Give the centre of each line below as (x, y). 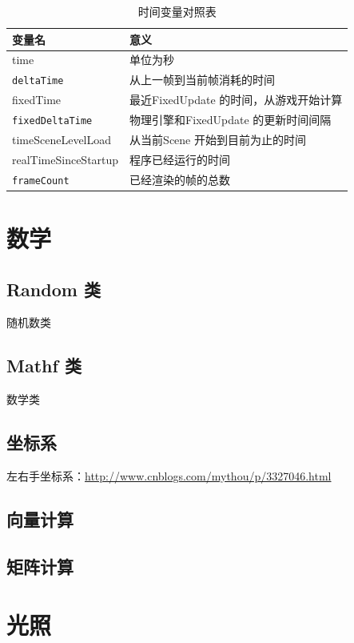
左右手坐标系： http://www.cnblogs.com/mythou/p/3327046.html (169, 475)
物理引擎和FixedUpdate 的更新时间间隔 (231, 120)
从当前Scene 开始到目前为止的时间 (218, 139)
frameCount (41, 181)
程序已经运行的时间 (180, 159)
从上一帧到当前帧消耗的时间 (203, 80)
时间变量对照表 (177, 11)
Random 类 (54, 289)
